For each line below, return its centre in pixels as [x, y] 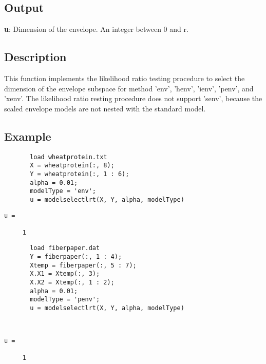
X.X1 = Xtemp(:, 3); [65, 274]
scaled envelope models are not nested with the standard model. [105, 108]
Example [28, 136]
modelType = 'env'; [63, 191]
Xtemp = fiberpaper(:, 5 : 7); [83, 265]
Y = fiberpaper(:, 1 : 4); [76, 257]
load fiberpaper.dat [65, 248]
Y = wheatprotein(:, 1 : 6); [80, 174]
